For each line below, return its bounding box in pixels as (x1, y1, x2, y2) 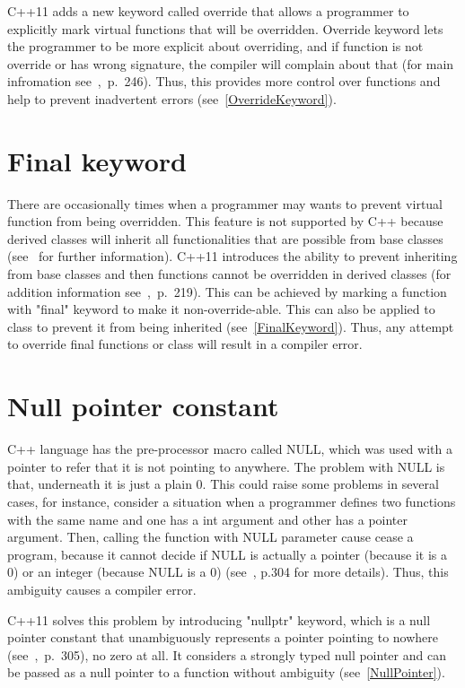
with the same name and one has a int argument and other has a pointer (7, 509, 408, 528)
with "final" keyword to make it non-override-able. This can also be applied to (7, 300, 435, 318)
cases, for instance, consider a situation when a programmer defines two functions (7, 492, 456, 510)
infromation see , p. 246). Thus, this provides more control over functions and (7, 72, 441, 91)
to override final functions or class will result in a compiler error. (7, 335, 363, 353)
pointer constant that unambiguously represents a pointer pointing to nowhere (7, 628, 439, 647)
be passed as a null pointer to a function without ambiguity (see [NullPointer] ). (7, 663, 445, 682)
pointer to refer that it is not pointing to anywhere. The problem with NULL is (7, 457, 445, 475)
